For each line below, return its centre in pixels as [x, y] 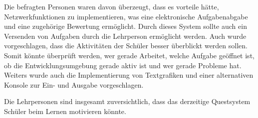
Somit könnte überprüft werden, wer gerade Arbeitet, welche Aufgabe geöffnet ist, [129, 55]
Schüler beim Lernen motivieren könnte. [65, 111]
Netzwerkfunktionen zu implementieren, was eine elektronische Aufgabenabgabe [126, 16]
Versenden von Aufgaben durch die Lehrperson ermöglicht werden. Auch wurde [125, 36]
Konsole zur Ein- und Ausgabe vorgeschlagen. [74, 84]
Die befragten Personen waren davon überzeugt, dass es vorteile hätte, [112, 6]
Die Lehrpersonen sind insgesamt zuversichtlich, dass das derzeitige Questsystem [127, 101]
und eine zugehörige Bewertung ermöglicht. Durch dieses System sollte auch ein [126, 26]
